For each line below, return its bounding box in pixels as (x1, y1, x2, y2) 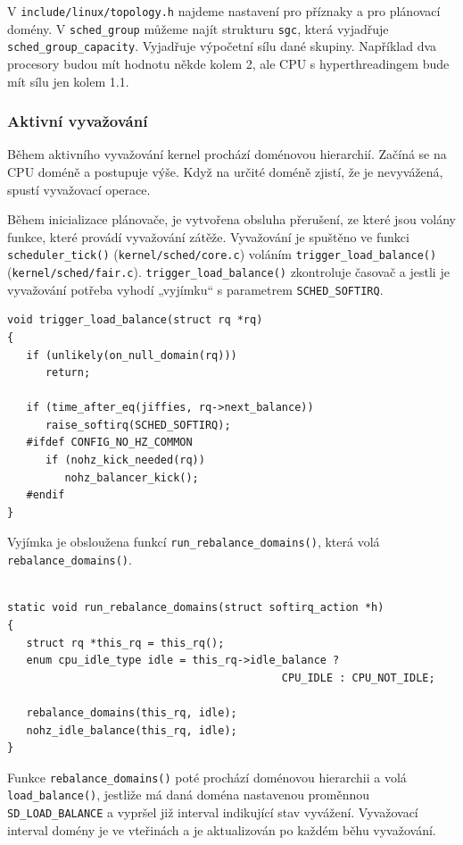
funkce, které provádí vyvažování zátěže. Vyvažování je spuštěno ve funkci (7, 227, 409, 246)
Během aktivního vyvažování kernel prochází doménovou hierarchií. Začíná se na (7, 145, 447, 163)
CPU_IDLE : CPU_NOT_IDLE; (281, 671, 435, 684)
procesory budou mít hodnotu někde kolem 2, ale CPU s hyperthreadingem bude (7, 54, 450, 72)
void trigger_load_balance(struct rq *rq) (7, 314, 263, 327)
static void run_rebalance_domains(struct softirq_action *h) (7, 601, 384, 615)
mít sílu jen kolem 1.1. (7, 71, 129, 90)
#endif (26, 489, 65, 502)
